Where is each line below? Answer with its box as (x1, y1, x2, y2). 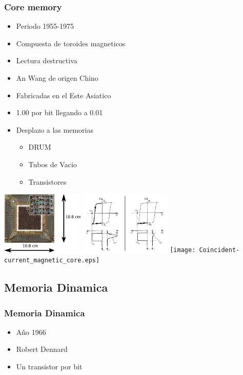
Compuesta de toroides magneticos (16, 38, 126, 48)
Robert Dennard (16, 344, 68, 354)
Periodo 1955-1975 (16, 21, 74, 31)
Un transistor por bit (16, 361, 83, 372)
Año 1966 (16, 326, 46, 337)
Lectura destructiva (16, 55, 77, 66)
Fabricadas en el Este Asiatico (16, 90, 111, 100)
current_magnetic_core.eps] (4, 257, 100, 264)
